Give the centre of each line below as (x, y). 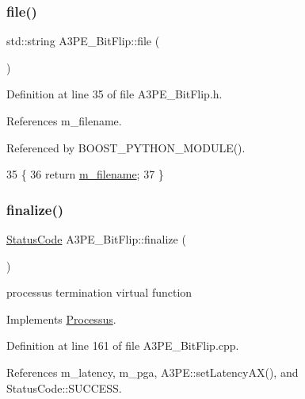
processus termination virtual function (99, 292)
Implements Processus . (61, 318)
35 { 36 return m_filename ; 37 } (85, 174)
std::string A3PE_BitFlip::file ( (83, 41)
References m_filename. (64, 121)
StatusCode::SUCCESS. (64, 387)
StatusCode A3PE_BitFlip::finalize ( (96, 239)
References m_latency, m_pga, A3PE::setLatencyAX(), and (152, 372)
